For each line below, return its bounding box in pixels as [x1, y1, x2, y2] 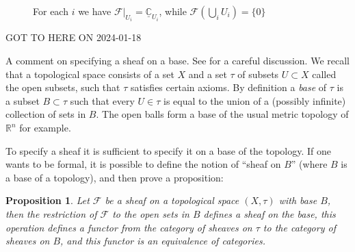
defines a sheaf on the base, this [203, 206, 336, 220]
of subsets [237, 66, 279, 81]
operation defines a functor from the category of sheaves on [5, 220, 252, 234]
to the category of [263, 220, 336, 234]
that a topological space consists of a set [5, 66, 174, 81]
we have [78, 4, 111, 18]
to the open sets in [112, 206, 189, 220]
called [312, 66, 337, 81]
